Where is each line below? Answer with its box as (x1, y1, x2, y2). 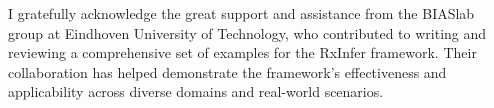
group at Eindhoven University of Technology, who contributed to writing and (8, 22, 487, 43)
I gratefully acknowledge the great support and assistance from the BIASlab (8, 3, 475, 23)
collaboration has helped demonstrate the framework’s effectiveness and (8, 61, 447, 82)
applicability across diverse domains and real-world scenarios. (8, 81, 384, 102)
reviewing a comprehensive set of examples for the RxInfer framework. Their (8, 42, 477, 63)
